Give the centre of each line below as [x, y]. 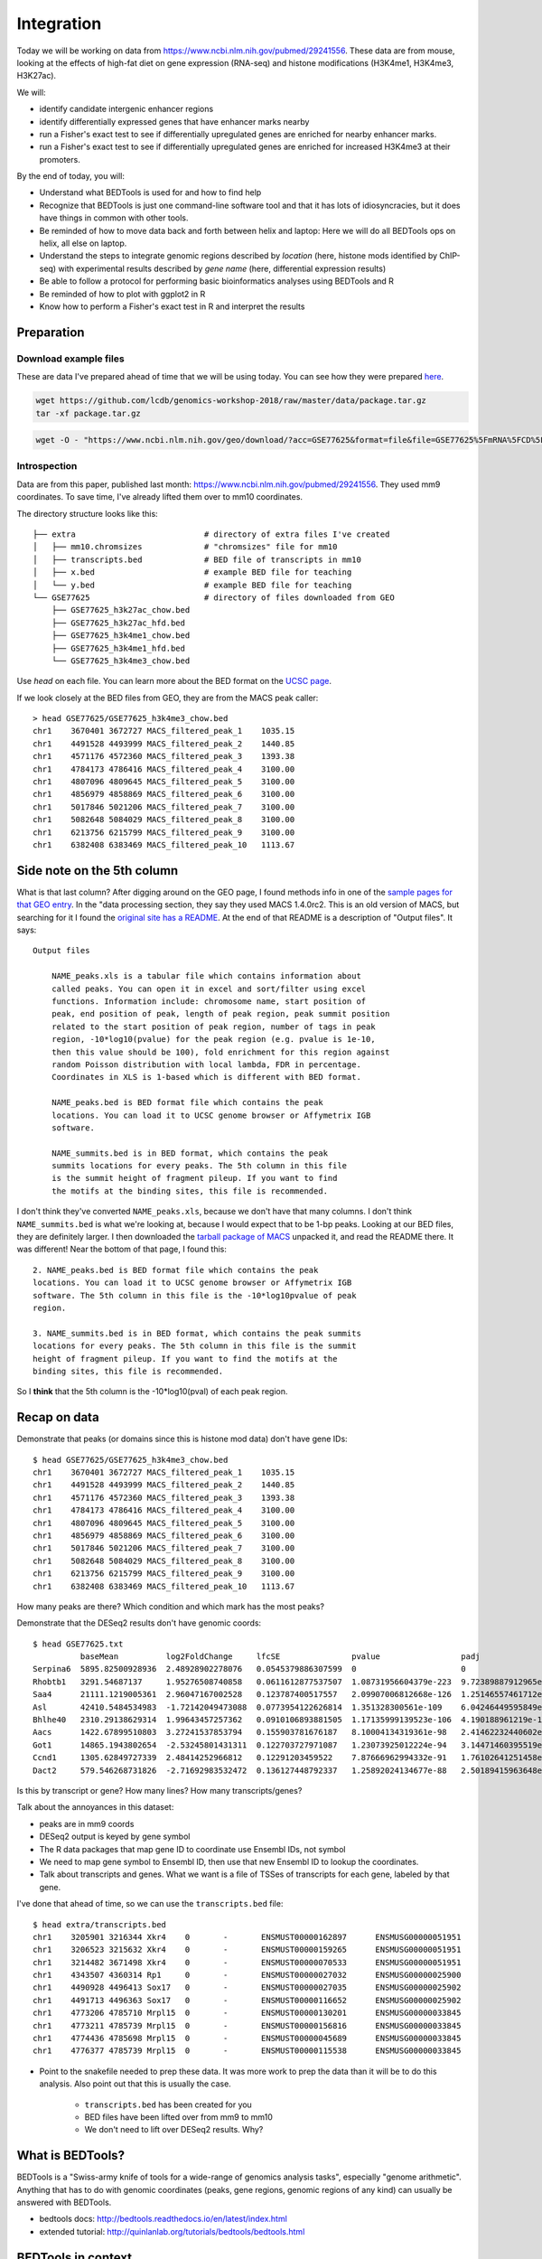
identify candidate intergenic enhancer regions [126, 109]
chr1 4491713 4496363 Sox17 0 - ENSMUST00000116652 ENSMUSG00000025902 [247, 2000]
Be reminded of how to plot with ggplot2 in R [122, 294]
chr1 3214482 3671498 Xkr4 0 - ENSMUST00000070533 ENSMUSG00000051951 [247, 1962]
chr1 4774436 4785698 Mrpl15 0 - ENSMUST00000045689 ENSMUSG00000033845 [247, 2039]
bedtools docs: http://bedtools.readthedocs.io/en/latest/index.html [164, 2219]
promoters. [60, 159]
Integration [59, 23]
